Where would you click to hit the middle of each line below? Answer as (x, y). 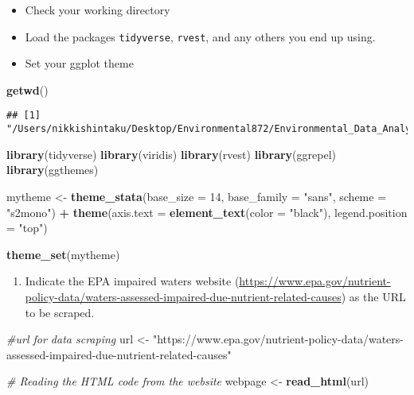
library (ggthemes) (53, 170)
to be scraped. (60, 312)
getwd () (27, 89)
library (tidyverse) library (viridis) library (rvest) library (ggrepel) (171, 154)
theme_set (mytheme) (63, 254)
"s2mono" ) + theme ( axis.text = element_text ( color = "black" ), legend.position (207, 212)
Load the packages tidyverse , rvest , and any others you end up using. (200, 36)
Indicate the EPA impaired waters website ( (132, 281)
